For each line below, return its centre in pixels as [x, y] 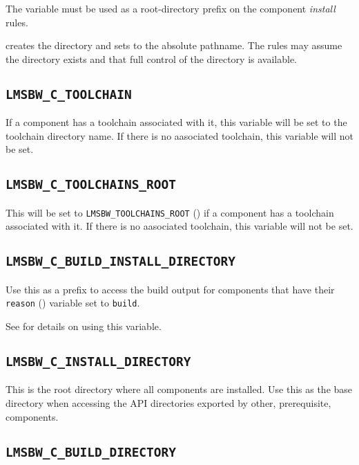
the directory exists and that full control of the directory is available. [152, 58]
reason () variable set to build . [73, 303]
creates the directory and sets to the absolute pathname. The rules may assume [174, 45]
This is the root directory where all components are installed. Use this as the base [179, 389]
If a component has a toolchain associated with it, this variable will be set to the [176, 122]
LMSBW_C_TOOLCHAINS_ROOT [91, 185]
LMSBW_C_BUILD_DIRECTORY [91, 452]
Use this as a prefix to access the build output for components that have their [170, 289]
